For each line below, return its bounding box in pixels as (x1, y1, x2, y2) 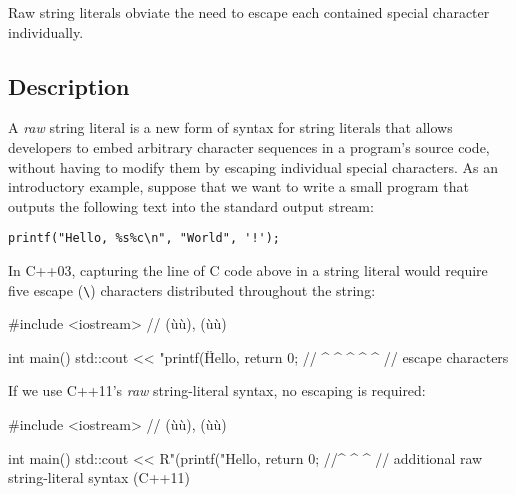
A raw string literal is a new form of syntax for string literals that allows (8, 117, 453, 138)
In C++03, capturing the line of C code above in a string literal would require (8, 260, 488, 281)
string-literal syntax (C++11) (8, 467, 190, 488)
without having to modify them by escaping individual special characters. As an (8, 156, 499, 177)
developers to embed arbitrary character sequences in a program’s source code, (8, 136, 490, 157)
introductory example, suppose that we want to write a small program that (8, 176, 469, 197)
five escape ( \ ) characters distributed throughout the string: (8, 279, 376, 300)
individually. (8, 21, 84, 42)
